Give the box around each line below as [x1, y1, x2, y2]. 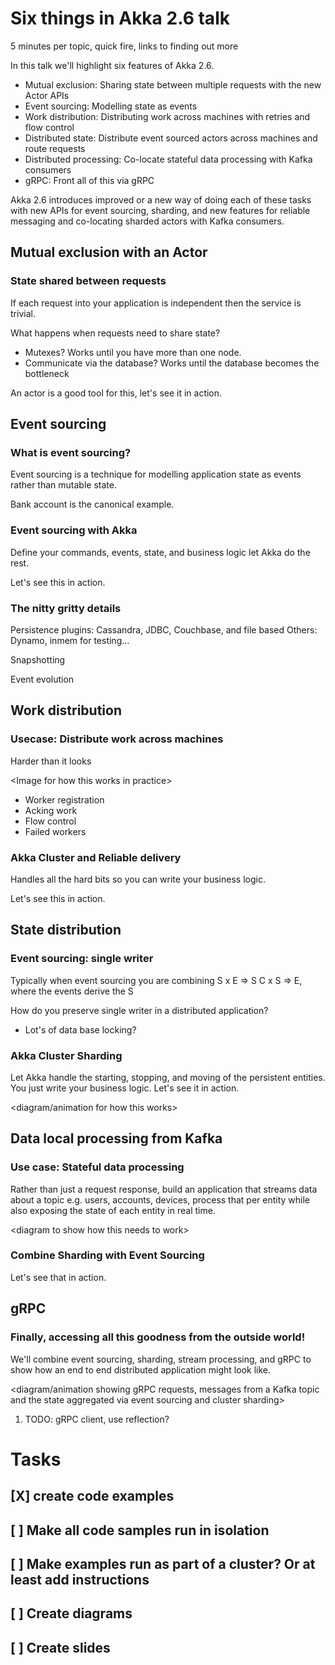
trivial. [10, 307, 36, 319]
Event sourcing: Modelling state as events [24, 100, 198, 112]
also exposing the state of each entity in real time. [10, 1204, 216, 1216]
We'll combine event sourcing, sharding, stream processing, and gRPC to [10, 1353, 312, 1365]
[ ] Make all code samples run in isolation [10, 1522, 270, 1539]
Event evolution [10, 673, 75, 685]
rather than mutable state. [10, 479, 117, 491]
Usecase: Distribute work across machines [10, 732, 224, 746]
